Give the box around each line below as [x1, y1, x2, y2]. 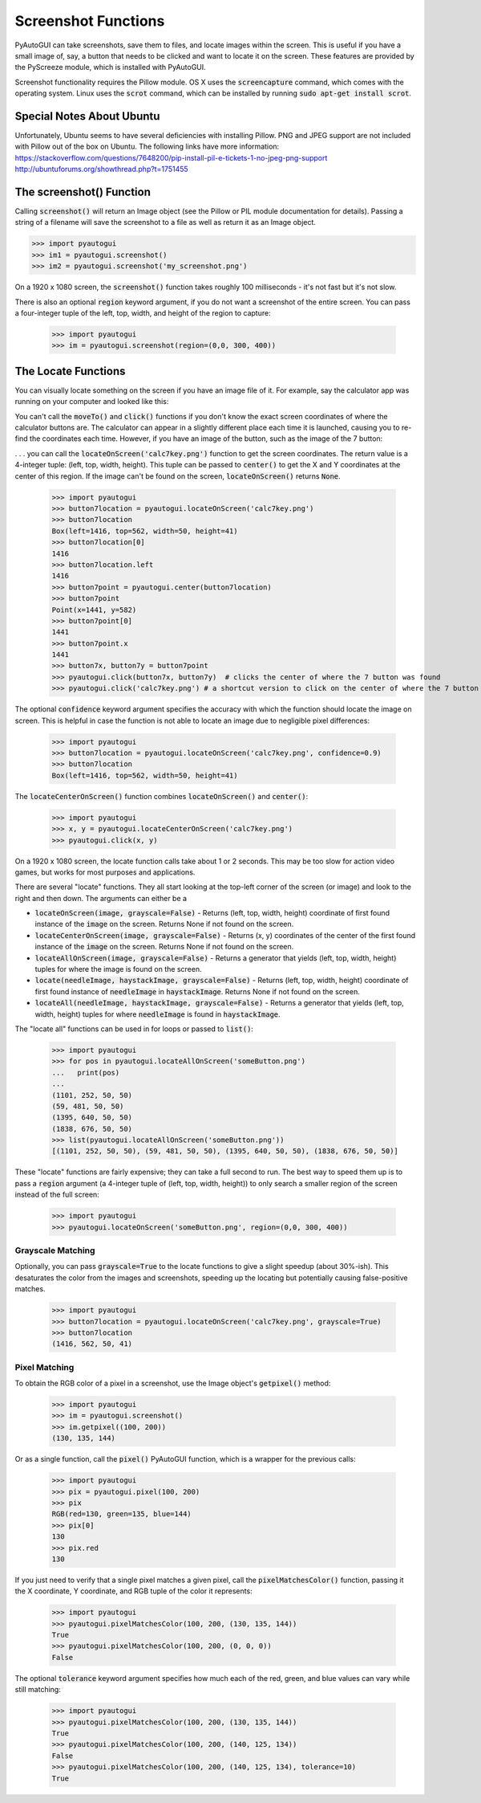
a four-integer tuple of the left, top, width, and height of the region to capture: [14, 308, 272, 318]
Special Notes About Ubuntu [14, 109, 160, 123]
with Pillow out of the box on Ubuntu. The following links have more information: [14, 141, 280, 152]
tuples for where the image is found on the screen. [34, 965, 202, 974]
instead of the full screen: [14, 1189, 99, 1200]
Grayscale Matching [14, 1245, 95, 1256]
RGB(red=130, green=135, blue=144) [51, 1510, 192, 1519]
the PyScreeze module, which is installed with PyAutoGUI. [14, 63, 206, 72]
